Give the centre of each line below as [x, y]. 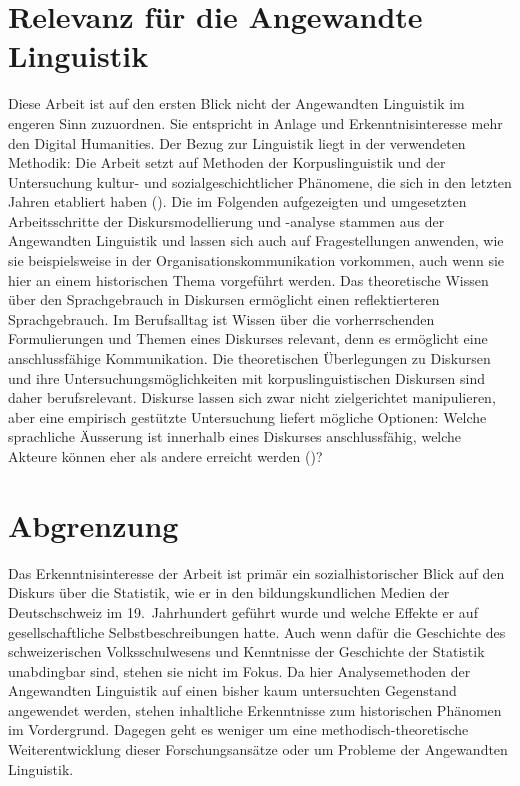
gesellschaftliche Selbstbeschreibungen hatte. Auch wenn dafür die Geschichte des [257, 631]
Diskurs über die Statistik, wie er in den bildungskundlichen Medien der [229, 592]
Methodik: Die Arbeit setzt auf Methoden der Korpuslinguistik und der [227, 162]
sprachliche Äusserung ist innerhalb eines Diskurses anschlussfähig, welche [235, 436]
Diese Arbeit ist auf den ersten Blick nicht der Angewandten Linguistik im [236, 103]
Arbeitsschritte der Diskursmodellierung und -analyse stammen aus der [226, 220]
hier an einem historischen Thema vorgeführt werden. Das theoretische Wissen [248, 279]
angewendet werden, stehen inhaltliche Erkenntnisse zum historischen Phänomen [255, 709]
